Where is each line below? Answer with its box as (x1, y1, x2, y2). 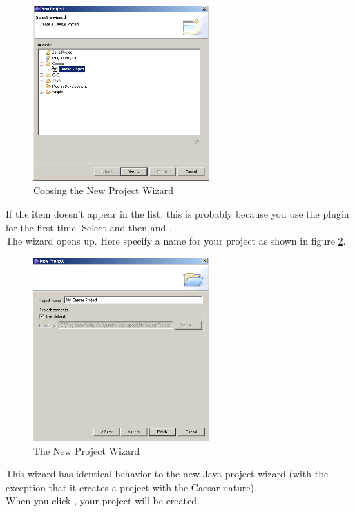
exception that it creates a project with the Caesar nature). (6, 480, 257, 494)
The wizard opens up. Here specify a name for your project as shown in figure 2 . (6, 234, 346, 248)
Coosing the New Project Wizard (33, 183, 173, 198)
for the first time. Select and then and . (6, 220, 172, 234)
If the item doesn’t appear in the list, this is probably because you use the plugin (6, 207, 349, 221)
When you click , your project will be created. (6, 493, 200, 508)
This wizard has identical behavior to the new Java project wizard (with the (6, 466, 329, 481)
